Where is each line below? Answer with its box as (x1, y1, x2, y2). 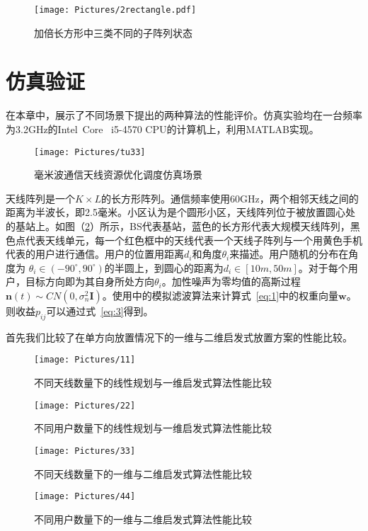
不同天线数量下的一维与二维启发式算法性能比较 (34, 466, 252, 481)
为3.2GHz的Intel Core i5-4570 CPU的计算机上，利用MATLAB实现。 (6, 121, 319, 136)
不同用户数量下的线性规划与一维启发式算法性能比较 (34, 421, 272, 435)
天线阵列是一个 (6, 190, 75, 205)
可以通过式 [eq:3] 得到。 (46, 303, 154, 318)
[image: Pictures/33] (34, 445, 136, 456)
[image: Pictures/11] (34, 355, 136, 365)
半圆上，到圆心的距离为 (114, 260, 224, 275)
